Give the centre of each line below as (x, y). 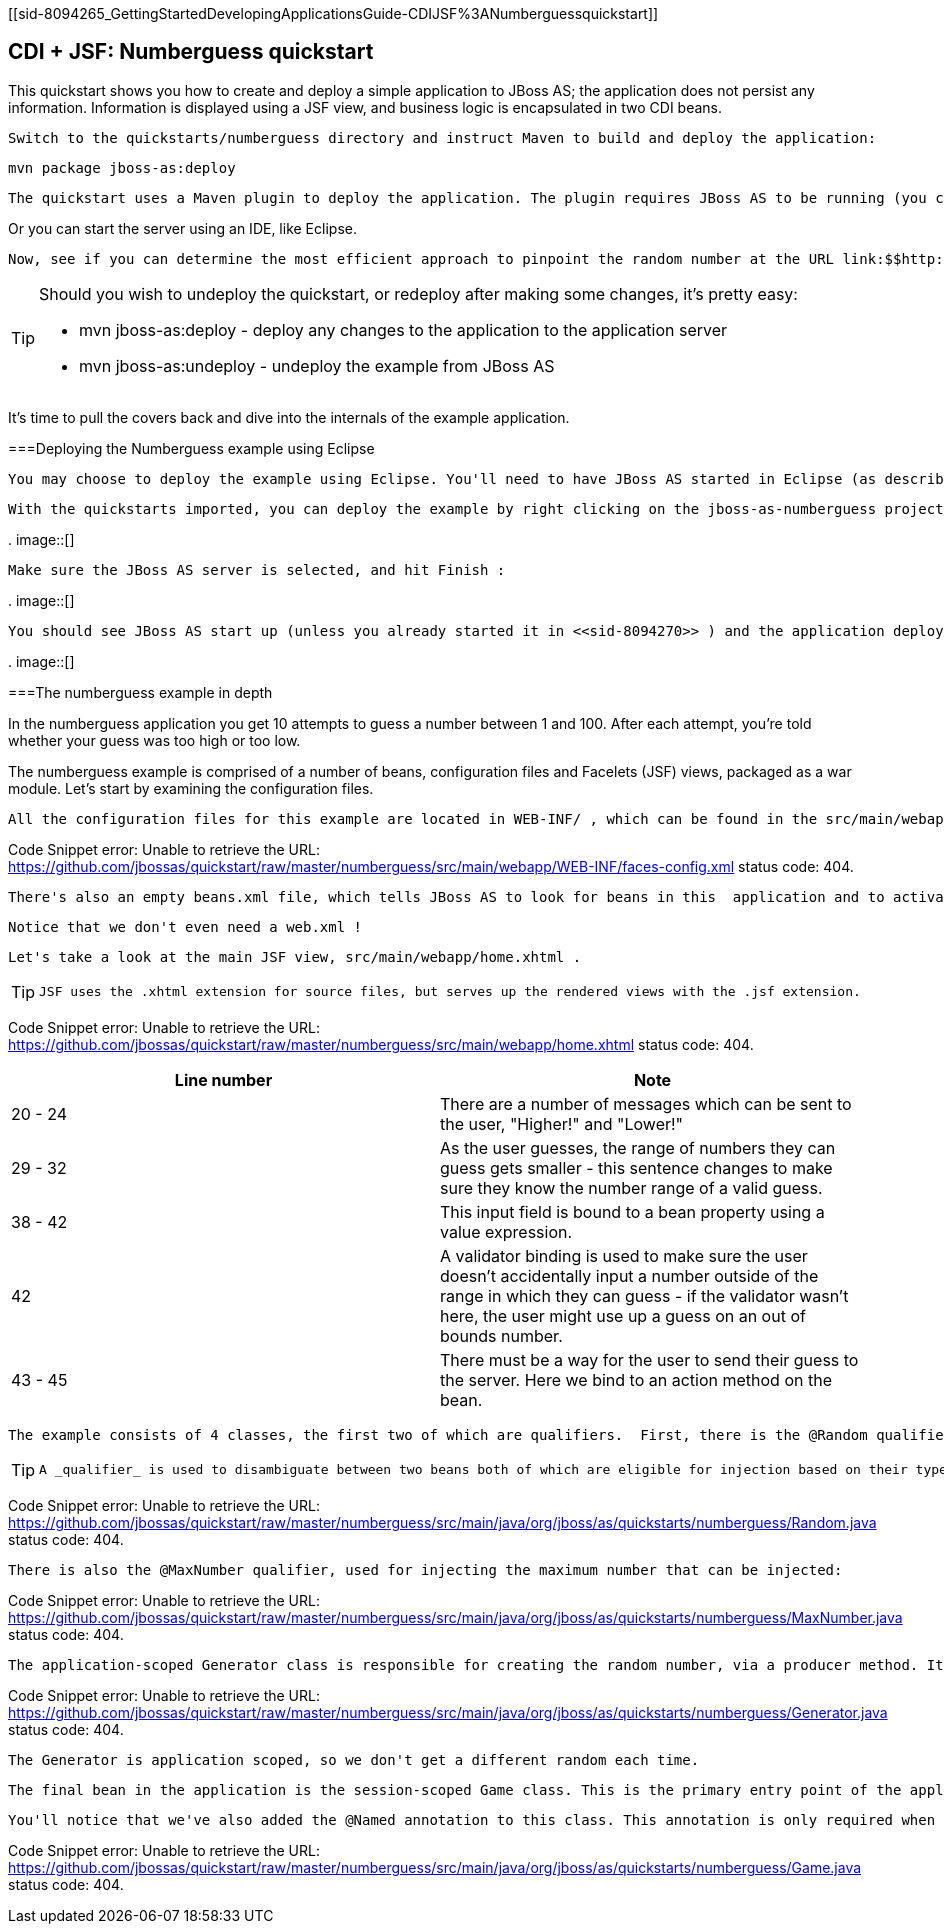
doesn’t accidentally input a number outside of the (629, 1275)
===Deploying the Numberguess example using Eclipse (191, 448)
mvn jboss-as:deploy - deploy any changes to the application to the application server (403, 329)
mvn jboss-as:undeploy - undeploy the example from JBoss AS (317, 365)
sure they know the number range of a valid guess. (631, 1187)
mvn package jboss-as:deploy (122, 167)
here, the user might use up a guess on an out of (623, 1315)
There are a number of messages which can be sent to (646, 1103)
